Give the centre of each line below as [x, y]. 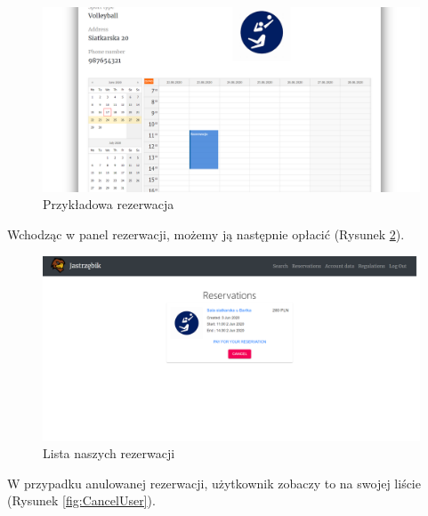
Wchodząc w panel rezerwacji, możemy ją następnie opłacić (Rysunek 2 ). [206, 234]
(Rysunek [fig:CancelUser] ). [81, 500]
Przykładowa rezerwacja [109, 204]
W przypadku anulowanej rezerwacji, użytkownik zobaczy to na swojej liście [214, 483]
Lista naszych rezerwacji [109, 453]
